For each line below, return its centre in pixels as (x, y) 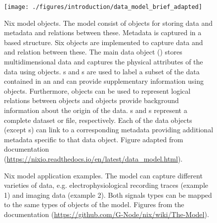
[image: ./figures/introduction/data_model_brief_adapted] (103, 7)
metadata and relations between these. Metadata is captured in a (103, 32)
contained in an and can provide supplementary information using (104, 81)
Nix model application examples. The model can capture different (103, 175)
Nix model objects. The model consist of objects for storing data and (108, 23)
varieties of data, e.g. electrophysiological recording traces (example (106, 185)
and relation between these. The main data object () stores (93, 52)
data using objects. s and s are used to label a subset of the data (102, 71)
